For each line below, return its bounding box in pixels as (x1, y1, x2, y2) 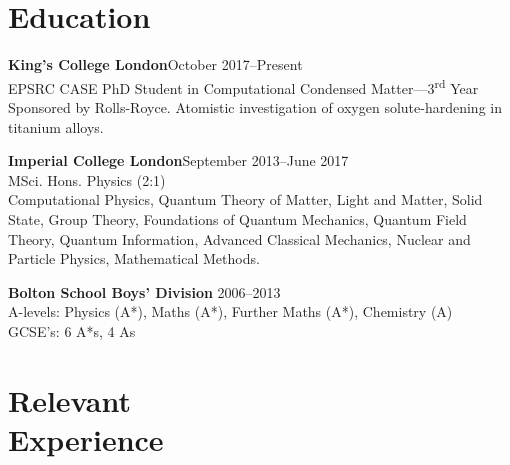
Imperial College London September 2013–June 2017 (8, 150, 349, 171)
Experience (8, 418, 164, 459)
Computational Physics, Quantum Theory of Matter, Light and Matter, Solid (8, 189, 483, 210)
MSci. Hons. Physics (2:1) (8, 169, 166, 190)
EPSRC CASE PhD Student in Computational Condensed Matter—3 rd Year (8, 74, 479, 98)
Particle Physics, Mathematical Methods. (8, 248, 260, 269)
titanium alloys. (8, 116, 104, 137)
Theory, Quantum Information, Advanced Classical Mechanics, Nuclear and (8, 228, 471, 249)
